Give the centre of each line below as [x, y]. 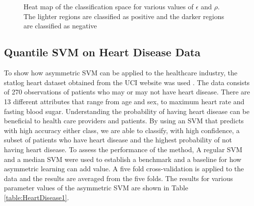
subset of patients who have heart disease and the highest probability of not [118, 140]
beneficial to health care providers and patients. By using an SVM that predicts [124, 121]
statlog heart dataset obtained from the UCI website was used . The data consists [127, 82]
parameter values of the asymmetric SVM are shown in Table [96, 188]
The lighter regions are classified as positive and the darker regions [124, 16]
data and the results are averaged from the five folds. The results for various [118, 178]
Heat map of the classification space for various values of [109, 7]
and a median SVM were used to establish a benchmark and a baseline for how [123, 159]
